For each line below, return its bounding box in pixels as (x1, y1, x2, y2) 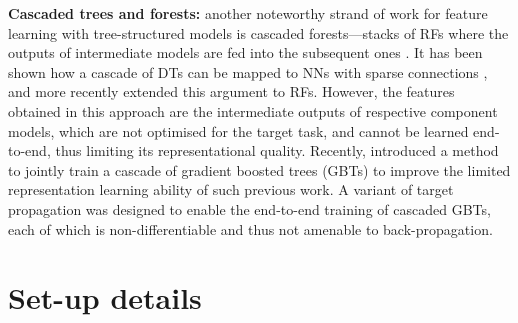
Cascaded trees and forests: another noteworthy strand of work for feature (8, 3, 488, 23)
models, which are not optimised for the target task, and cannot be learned (8, 120, 469, 141)
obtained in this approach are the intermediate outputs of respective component (8, 100, 498, 121)
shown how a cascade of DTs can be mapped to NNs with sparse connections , (8, 61, 488, 82)
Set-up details (8, 277, 202, 318)
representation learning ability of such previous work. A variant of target (8, 179, 454, 200)
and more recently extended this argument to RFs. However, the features (8, 81, 455, 102)
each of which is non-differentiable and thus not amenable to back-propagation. (8, 218, 493, 239)
